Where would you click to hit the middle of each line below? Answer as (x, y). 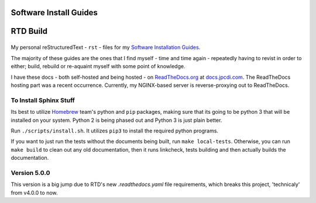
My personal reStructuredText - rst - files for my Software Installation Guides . (106, 47)
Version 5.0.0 (30, 173)
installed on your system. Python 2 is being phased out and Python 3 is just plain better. (116, 120)
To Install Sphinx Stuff (43, 100)
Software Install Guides (54, 13)
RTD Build (29, 31)
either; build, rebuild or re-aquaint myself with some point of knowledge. (98, 66)
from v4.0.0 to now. (34, 192)
